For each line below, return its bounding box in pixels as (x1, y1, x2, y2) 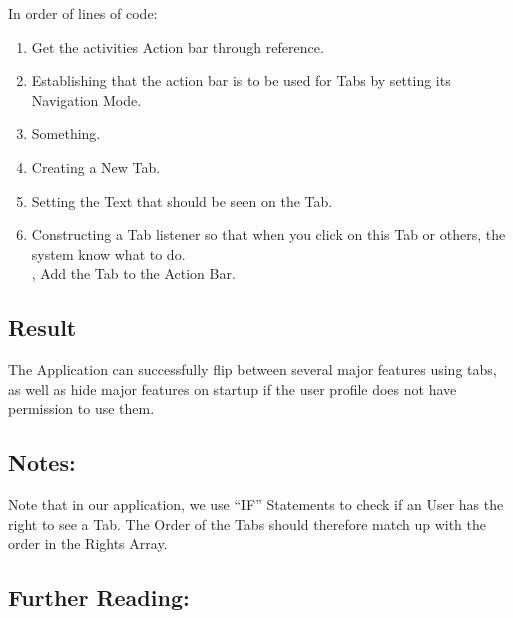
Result (8, 312, 77, 343)
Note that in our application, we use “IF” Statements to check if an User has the (8, 494, 504, 515)
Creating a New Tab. (31, 156, 161, 177)
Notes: (8, 447, 76, 478)
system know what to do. (31, 243, 186, 264)
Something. (31, 123, 101, 144)
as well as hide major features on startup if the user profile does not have (8, 378, 457, 399)
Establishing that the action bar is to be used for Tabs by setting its (31, 70, 451, 91)
